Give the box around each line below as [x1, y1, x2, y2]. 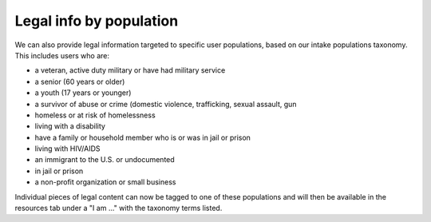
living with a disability [34, 121, 105, 131]
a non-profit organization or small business [34, 177, 176, 187]
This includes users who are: [14, 50, 110, 60]
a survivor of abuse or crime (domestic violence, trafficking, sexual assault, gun [34, 99, 297, 109]
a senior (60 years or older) [34, 77, 125, 86]
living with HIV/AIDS [34, 144, 101, 153]
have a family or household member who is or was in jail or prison [34, 133, 251, 142]
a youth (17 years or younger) [34, 88, 132, 97]
